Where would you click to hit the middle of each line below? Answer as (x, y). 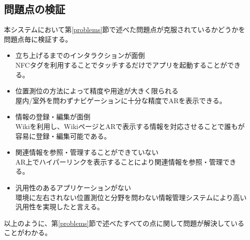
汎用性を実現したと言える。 (60, 207)
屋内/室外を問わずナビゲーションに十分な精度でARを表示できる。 (121, 100)
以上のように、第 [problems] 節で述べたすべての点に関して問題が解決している (124, 223)
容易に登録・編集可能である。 (63, 136)
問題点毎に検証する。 (38, 39)
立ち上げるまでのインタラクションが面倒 (80, 55)
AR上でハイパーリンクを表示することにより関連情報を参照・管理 (119, 161)
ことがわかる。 (28, 232)
